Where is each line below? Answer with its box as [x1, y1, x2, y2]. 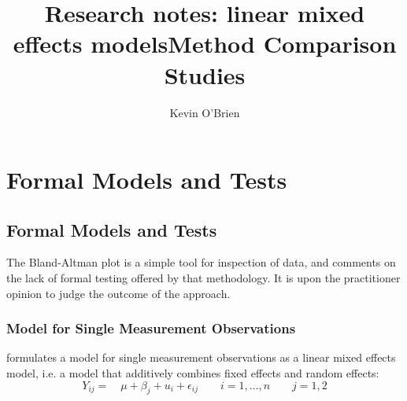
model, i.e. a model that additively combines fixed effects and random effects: [6, 365, 379, 381]
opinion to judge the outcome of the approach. [6, 285, 231, 301]
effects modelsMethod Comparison [13, 28, 397, 60]
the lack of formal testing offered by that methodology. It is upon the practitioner [6, 270, 401, 286]
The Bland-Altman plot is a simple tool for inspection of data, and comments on [6, 254, 396, 270]
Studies [164, 58, 246, 90]
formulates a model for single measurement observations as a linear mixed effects [6, 349, 396, 366]
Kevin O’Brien [169, 104, 240, 120]
